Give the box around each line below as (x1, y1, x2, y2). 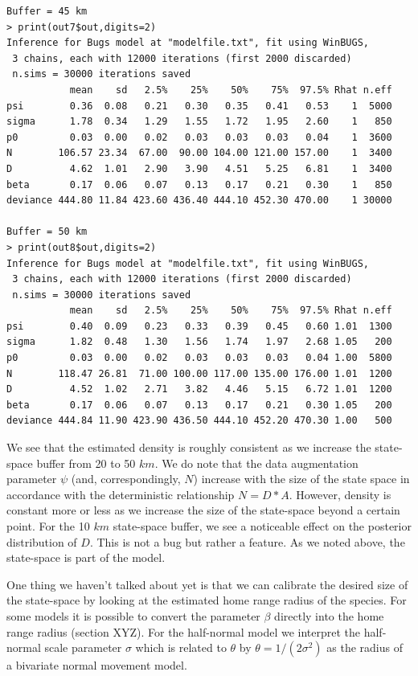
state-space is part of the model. (6, 549, 166, 566)
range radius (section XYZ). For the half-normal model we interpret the (6, 623, 361, 640)
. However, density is (289, 485, 391, 502)
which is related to (135, 639, 227, 656)
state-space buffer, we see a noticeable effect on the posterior (113, 518, 412, 534)
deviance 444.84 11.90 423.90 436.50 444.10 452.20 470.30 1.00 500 (6, 415, 392, 427)
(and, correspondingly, (71, 470, 181, 487)
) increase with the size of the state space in (193, 470, 410, 487)
